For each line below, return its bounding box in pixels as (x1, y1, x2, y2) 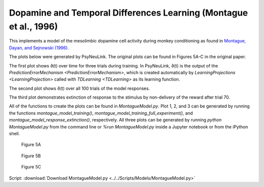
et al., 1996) (9, 21, 58, 32)
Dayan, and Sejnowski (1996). (9, 44, 69, 51)
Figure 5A (21, 142, 41, 147)
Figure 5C (21, 164, 42, 170)
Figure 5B (21, 153, 41, 159)
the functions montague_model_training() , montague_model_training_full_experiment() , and (9, 110, 193, 116)
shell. (9, 131, 20, 137)
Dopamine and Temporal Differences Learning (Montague (9, 7, 248, 18)
